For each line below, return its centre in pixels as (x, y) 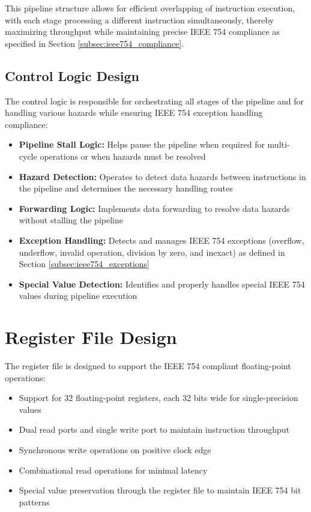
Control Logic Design (72, 75)
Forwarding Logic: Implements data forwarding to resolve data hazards (154, 208)
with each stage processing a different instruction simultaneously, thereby (140, 20)
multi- (279, 144)
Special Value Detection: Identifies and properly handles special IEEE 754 (162, 284)
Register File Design (91, 337)
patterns (34, 501)
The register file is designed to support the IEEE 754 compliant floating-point (148, 366)
